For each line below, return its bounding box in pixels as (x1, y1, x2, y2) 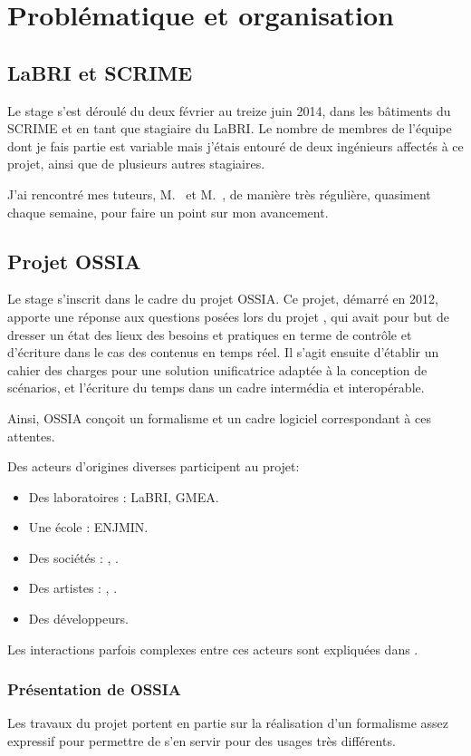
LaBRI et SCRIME (7, 58, 193, 86)
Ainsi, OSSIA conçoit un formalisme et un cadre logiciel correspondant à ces (7, 408, 431, 427)
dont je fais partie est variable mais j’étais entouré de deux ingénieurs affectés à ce (7, 136, 464, 155)
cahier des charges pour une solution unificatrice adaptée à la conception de (7, 360, 428, 379)
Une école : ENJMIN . (28, 518, 149, 537)
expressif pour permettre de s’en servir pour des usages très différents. (7, 732, 396, 751)
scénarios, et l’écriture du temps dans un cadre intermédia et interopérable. (7, 378, 425, 397)
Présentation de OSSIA (7, 678, 182, 701)
